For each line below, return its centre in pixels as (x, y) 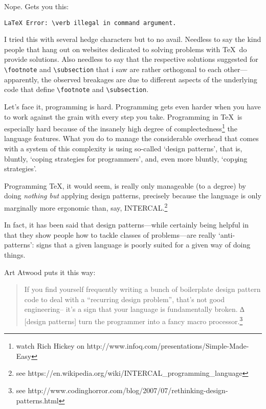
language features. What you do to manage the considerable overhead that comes (131, 138)
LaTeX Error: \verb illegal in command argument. (90, 23)
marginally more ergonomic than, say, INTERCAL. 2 (86, 207)
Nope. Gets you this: (37, 6)
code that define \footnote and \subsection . (76, 89)
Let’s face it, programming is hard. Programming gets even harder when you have (132, 106)
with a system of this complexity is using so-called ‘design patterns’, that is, (123, 148)
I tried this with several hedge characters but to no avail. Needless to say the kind (133, 39)
